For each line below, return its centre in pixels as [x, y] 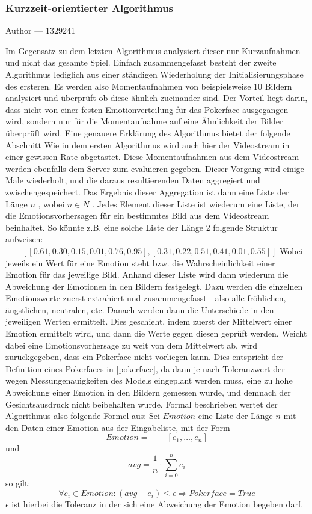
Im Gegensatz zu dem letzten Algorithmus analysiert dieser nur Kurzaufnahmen [153, 50]
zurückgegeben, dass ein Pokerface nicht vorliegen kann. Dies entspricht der [145, 357]
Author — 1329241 [40, 30]
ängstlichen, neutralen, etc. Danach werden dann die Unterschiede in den [140, 309]
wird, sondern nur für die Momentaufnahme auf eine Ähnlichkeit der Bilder [144, 121]
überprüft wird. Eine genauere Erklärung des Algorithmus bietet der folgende [148, 133]
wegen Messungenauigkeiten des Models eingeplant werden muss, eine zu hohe [149, 380]
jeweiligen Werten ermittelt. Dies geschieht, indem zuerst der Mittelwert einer [149, 321]
